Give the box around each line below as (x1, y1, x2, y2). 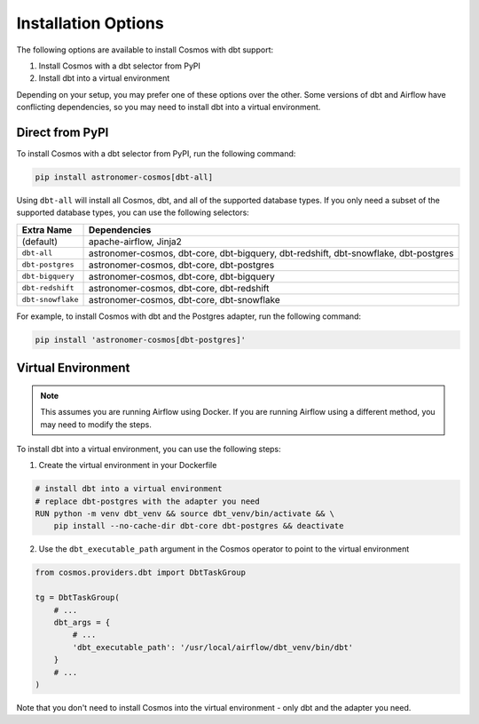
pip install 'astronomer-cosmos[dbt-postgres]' (35, 334, 246, 345)
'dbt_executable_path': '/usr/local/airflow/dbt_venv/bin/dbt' (72, 642, 354, 652)
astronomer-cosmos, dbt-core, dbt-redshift (88, 282, 270, 294)
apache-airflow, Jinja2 (88, 235, 182, 248)
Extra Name (21, 223, 73, 235)
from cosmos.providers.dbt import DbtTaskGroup (35, 568, 246, 577)
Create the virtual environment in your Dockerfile (38, 460, 217, 471)
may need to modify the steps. (40, 418, 153, 430)
